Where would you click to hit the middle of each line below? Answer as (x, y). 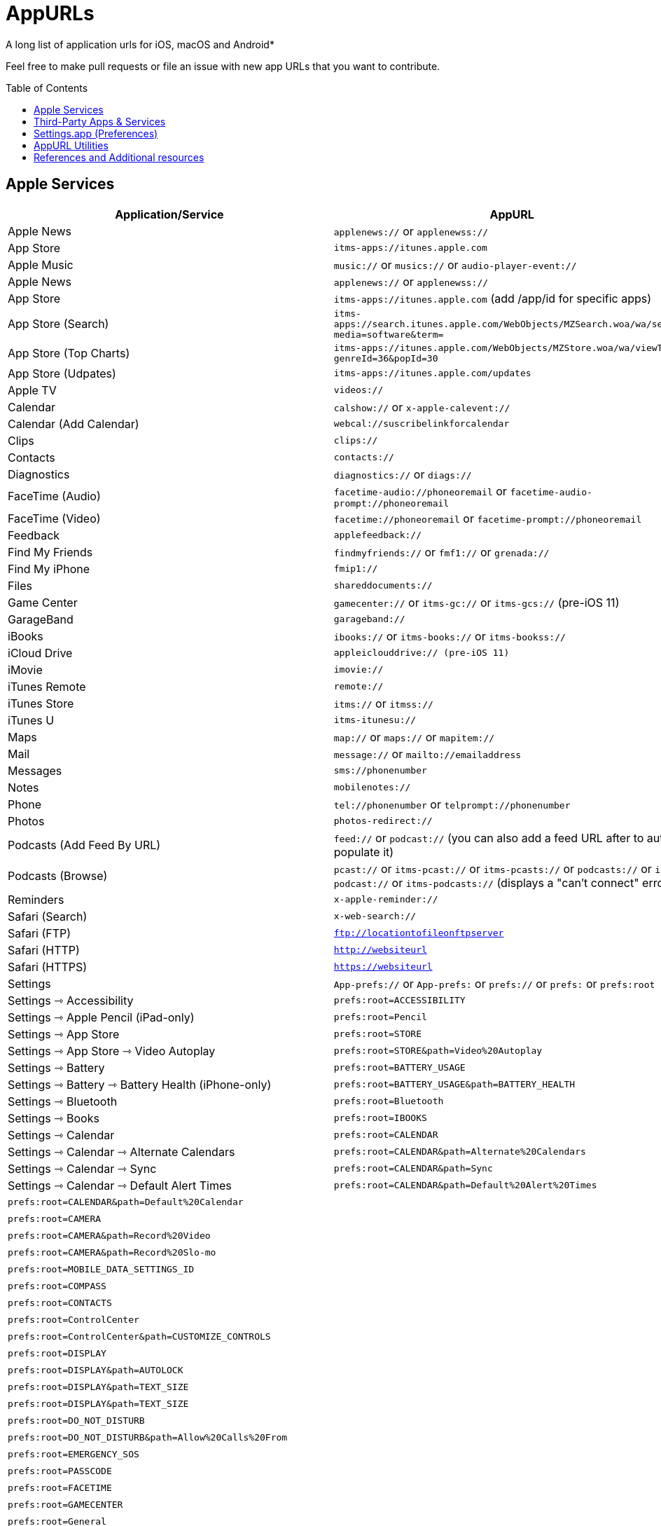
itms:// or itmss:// (383, 703)
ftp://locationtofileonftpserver (419, 933)
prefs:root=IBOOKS (380, 1118)
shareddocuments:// (383, 586)
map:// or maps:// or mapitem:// (414, 737)
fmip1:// (356, 569)
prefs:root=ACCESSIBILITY (399, 1001)
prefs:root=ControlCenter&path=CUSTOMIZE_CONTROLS (139, 1337)
